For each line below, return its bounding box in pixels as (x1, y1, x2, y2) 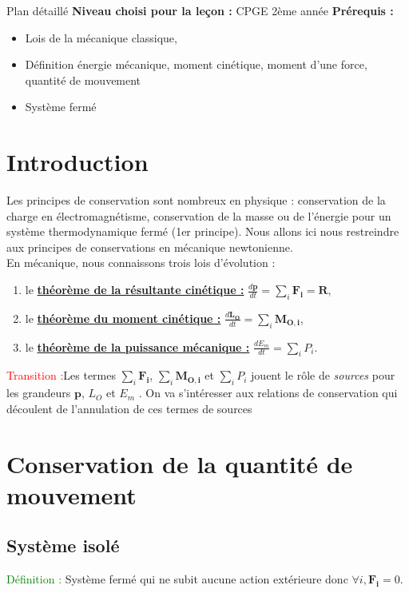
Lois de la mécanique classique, (25, 29, 177, 46)
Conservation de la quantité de (6, 447, 353, 480)
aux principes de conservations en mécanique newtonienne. (6, 238, 293, 255)
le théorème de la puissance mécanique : (25, 338, 250, 355)
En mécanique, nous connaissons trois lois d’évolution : (6, 254, 276, 271)
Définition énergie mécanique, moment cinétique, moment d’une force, (25, 56, 367, 73)
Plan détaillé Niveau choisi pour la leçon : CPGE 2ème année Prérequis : (6, 2, 394, 18)
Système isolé (6, 533, 120, 558)
